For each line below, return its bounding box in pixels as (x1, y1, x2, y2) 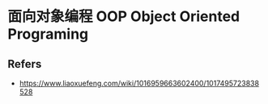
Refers (7, 57, 42, 71)
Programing (7, 25, 89, 44)
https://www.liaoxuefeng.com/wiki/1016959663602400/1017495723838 (19, 78, 260, 88)
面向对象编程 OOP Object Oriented (7, 7, 240, 26)
